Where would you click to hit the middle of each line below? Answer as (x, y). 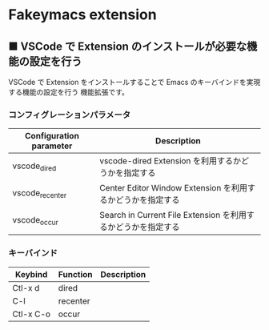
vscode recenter (40, 193)
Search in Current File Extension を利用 (173, 215)
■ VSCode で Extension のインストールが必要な (127, 46)
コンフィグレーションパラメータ (69, 115)
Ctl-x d (26, 288)
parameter (52, 146)
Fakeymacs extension (83, 15)
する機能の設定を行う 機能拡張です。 (69, 92)
